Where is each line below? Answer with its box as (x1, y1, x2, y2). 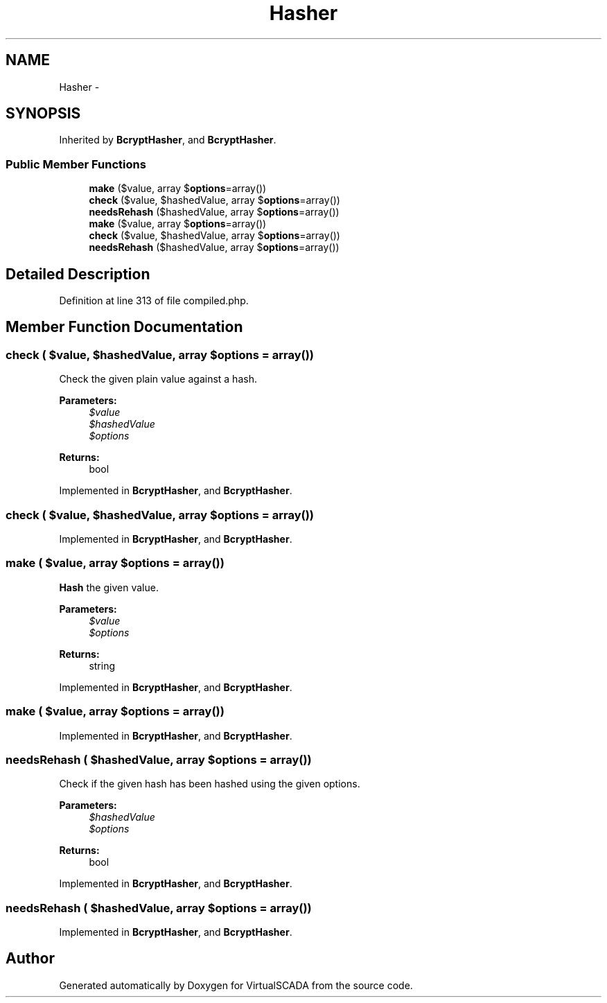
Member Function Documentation (6, 318, 243, 336)
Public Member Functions (6, 157, 146, 171)
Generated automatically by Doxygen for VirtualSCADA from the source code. (59, 979, 413, 991)
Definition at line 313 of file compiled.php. (59, 295, 249, 307)
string (89, 659, 116, 672)
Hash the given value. (59, 581, 159, 593)
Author (6, 950, 55, 968)
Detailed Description (6, 265, 150, 283)
